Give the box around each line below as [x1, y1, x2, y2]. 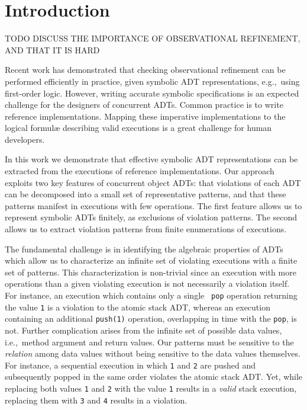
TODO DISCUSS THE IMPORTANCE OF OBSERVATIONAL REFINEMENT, [5, 32, 300, 44]
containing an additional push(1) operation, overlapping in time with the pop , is [5, 312, 297, 325]
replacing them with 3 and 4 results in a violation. [5, 393, 188, 406]
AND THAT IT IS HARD [5, 43, 100, 56]
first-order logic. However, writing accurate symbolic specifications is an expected [5, 87, 299, 99]
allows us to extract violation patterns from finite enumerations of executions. [5, 223, 287, 235]
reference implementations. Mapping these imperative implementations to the [5, 110, 286, 122]
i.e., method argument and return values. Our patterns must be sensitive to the [5, 335, 294, 348]
